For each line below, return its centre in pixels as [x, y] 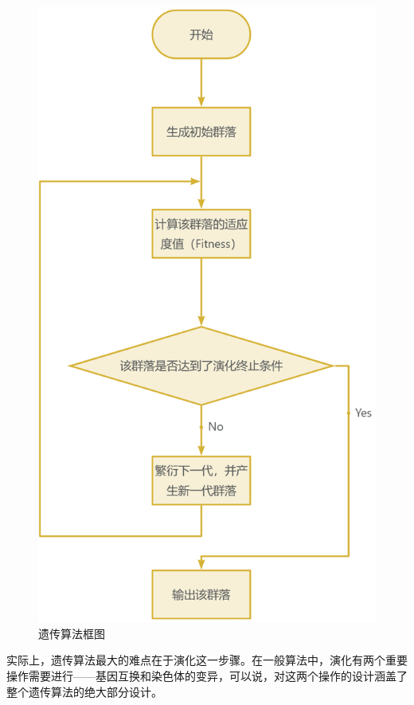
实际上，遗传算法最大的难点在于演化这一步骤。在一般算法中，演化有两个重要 [207, 660]
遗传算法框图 [72, 633]
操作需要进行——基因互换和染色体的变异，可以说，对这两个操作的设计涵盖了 [207, 675]
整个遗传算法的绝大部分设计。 [84, 691]
